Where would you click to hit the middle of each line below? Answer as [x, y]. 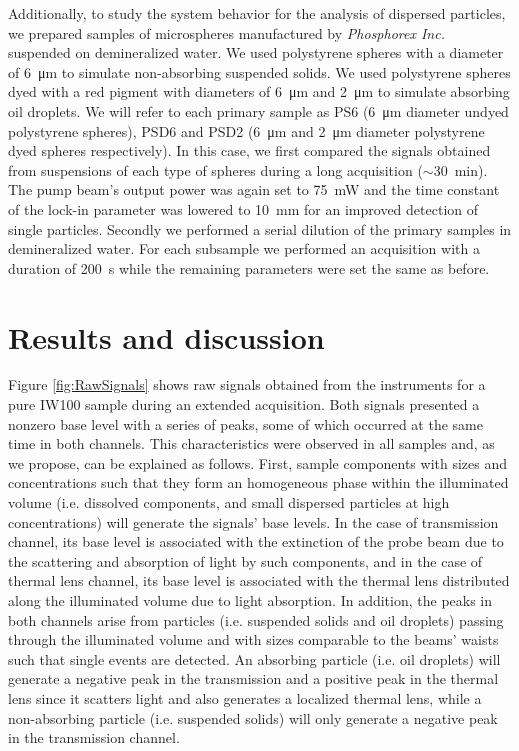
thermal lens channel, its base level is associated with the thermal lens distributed [259, 580]
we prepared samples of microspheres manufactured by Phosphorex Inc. [226, 32]
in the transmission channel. [94, 737]
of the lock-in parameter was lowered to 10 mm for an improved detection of [243, 208]
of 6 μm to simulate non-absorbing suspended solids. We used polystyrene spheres [259, 71]
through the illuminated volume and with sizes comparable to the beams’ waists [253, 639]
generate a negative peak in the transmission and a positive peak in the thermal [253, 678]
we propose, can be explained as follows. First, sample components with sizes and [258, 462]
